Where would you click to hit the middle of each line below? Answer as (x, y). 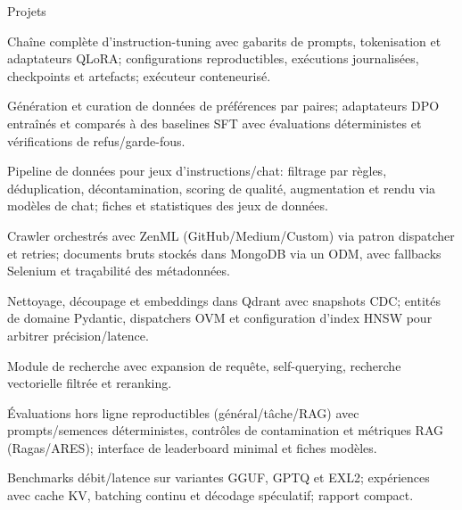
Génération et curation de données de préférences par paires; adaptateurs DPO (223, 106)
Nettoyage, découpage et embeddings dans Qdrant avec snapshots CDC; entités (224, 300)
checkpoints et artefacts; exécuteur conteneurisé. (139, 75)
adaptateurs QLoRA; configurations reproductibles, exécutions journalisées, (213, 58)
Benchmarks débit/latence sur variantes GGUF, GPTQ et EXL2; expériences (219, 477)
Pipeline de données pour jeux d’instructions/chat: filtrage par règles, (197, 171)
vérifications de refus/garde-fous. (96, 140)
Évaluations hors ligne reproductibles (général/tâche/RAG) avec (183, 412)
